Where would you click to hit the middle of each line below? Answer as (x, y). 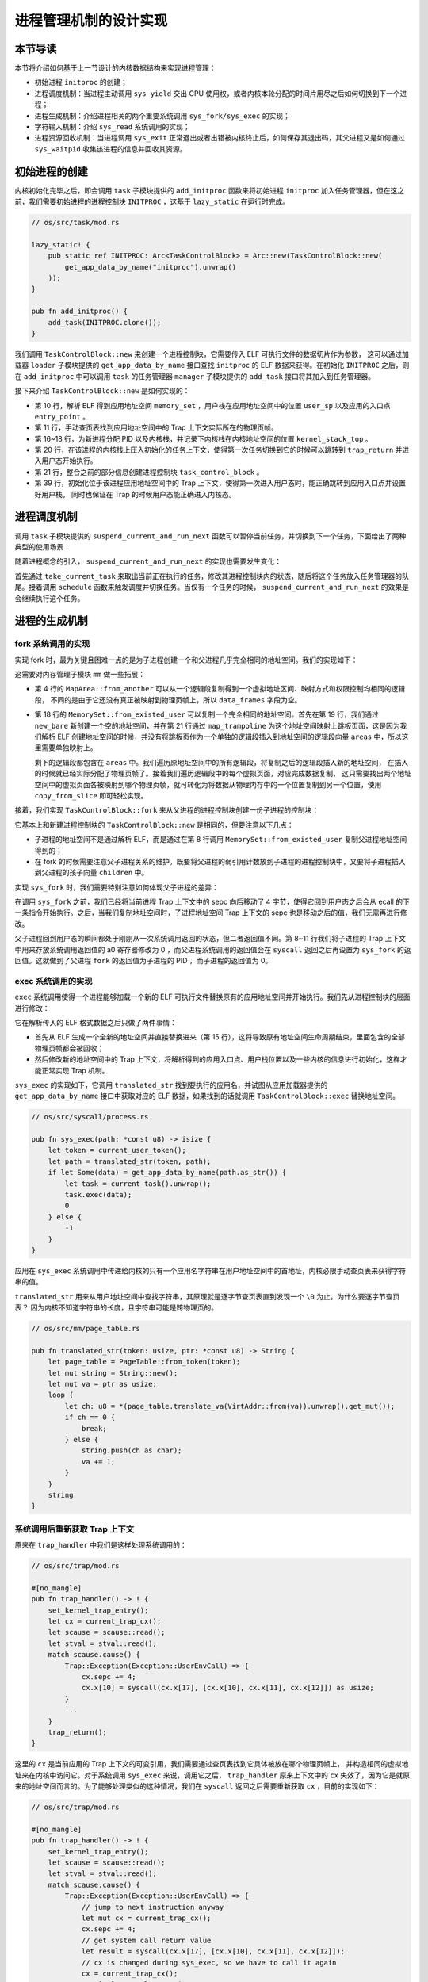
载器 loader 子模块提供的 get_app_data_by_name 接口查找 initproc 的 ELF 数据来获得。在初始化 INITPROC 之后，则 (212, 365)
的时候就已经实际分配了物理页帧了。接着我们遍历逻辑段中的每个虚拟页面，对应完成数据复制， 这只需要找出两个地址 (223, 774)
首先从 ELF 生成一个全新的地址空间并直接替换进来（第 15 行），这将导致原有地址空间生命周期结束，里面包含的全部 (220, 1037)
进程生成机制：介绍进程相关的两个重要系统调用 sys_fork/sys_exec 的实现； (162, 116)
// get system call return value (146, 1940)
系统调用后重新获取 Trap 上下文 (75, 1529)
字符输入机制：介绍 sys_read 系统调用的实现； (112, 127)
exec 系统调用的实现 (53, 981)
